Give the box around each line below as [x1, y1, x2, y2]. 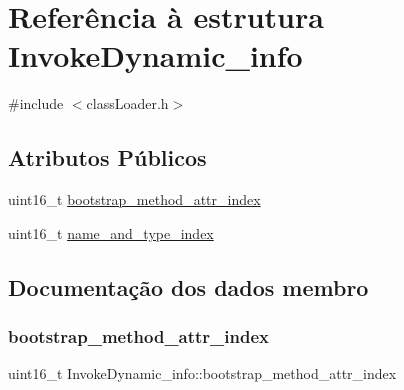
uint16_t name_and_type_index [8, 222, 214, 243]
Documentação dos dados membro [8, 271, 369, 302]
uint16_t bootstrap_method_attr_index [8, 189, 261, 210]
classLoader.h [86, 93, 169, 114]
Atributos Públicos [8, 142, 207, 173]
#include [8, 93, 64, 114]
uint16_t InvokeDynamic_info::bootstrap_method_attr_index [8, 363, 397, 384]
